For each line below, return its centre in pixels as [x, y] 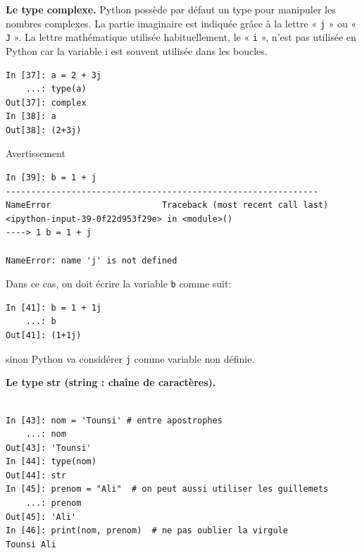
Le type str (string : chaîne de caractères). [111, 382]
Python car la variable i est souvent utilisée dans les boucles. [137, 50]
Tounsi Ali [31, 544]
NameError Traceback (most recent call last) [167, 205]
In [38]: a [31, 117]
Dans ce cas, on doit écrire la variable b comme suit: [119, 284]
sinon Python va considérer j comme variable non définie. [130, 358]
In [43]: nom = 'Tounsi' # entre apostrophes [114, 420]
